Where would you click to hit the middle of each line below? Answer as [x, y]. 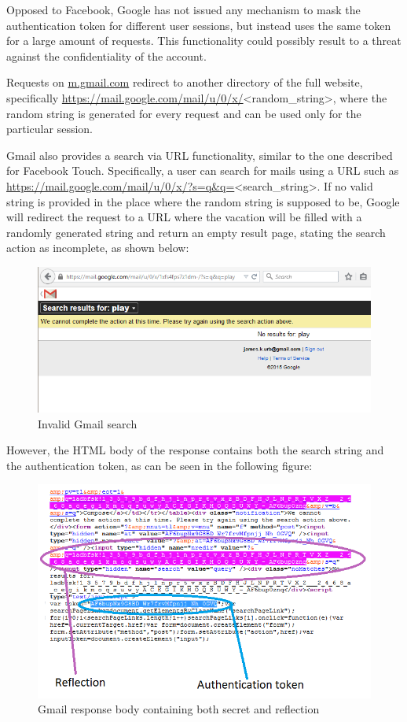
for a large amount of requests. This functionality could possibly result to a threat [204, 41]
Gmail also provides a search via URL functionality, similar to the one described [200, 155]
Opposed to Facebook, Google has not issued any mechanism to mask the [183, 9]
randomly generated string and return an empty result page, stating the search [196, 232]
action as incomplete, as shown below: [98, 248]
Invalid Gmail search [88, 423]
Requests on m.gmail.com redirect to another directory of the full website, [185, 82]
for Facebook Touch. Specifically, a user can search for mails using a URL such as [203, 170]
